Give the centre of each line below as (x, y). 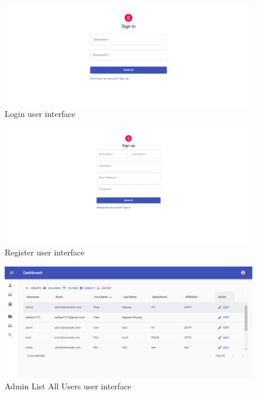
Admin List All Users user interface (68, 386)
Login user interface (40, 113)
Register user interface (45, 252)
